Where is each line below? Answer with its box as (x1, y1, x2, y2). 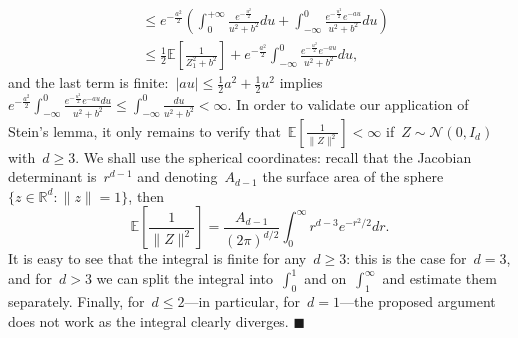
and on (304, 268, 347, 289)
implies (279, 72, 323, 93)
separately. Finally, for (8, 291, 145, 312)
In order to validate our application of (236, 93, 469, 114)
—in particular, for (184, 291, 301, 312)
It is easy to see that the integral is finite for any (8, 248, 307, 269)
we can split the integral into (96, 268, 273, 289)
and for (8, 268, 53, 289)
